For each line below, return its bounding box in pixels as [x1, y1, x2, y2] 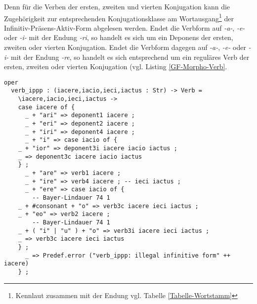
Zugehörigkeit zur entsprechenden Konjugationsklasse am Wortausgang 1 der [4, 11, 234, 23]
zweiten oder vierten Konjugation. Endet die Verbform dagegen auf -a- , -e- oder [4, 42, 246, 52]
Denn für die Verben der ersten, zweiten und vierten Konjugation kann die [4, 1, 230, 11]
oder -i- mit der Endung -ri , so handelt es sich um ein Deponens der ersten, [4, 32, 233, 43]
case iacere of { [18, 103, 75, 111]
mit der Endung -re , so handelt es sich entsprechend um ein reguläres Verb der [10, 51, 250, 62]
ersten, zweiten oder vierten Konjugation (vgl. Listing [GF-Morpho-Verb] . [4, 61, 227, 72]
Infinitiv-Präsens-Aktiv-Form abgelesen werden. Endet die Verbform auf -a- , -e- [4, 22, 245, 33]
